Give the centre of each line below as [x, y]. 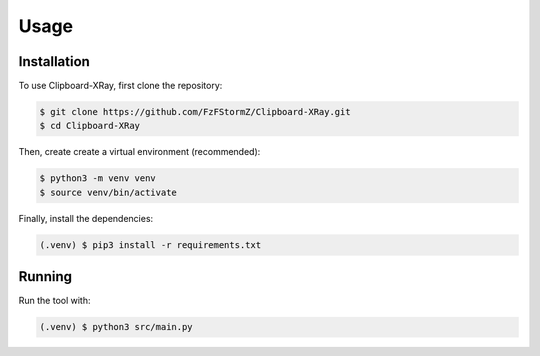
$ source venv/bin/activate [108, 192]
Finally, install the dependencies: [86, 218]
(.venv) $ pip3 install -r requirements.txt [150, 244]
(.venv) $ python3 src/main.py [116, 327]
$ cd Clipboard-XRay [89, 126]
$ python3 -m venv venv [98, 178]
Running [45, 276]
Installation [54, 61]
